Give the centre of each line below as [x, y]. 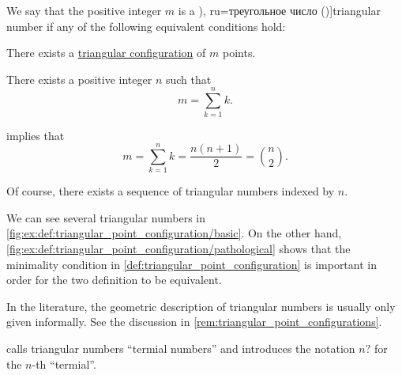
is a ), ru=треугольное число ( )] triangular [279, 10]
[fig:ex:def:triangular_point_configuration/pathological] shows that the [178, 248]
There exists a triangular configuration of [106, 53]
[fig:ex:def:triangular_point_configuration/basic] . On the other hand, [174, 233]
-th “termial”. [64, 364]
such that [188, 79]
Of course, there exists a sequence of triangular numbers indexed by [171, 191]
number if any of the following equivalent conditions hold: [146, 26]
